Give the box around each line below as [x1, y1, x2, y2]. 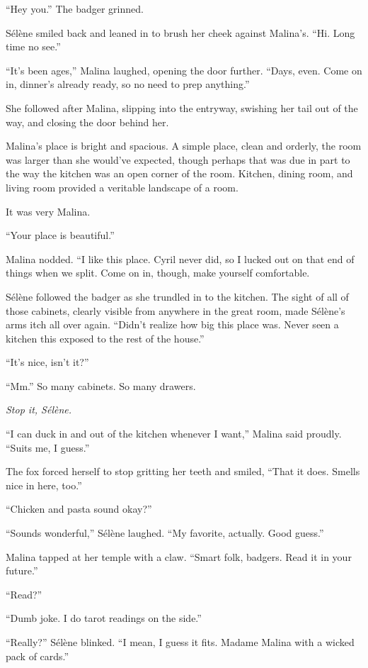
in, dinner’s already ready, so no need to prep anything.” [6, 77, 250, 91]
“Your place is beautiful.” [6, 228, 115, 243]
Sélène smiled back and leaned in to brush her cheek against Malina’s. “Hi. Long [6, 25, 355, 40]
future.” [6, 563, 38, 578]
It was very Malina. [6, 204, 91, 218]
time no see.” [6, 39, 61, 54]
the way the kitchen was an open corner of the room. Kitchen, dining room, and [6, 166, 353, 181]
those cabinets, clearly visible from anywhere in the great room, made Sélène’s [6, 303, 345, 318]
